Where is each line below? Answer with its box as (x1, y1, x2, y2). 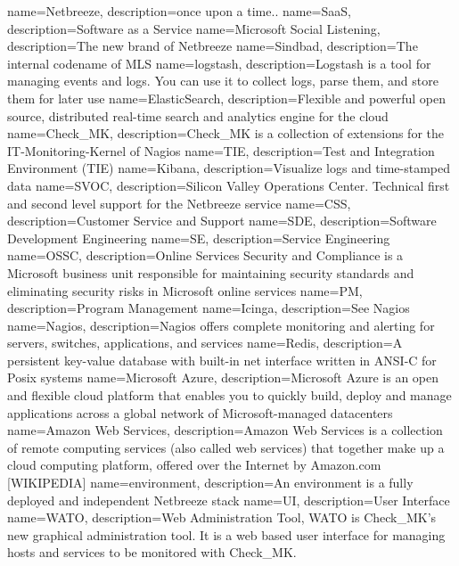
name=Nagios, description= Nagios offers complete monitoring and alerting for (7, 316, 435, 334)
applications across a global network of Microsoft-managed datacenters (7, 403, 393, 422)
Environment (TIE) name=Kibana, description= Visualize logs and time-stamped (7, 159, 451, 177)
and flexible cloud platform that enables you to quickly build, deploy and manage (7, 386, 452, 405)
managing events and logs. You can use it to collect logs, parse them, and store (7, 71, 439, 90)
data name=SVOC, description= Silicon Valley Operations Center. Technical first (7, 176, 450, 194)
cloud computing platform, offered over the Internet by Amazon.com (7, 455, 381, 474)
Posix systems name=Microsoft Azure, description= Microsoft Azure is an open (7, 368, 439, 387)
